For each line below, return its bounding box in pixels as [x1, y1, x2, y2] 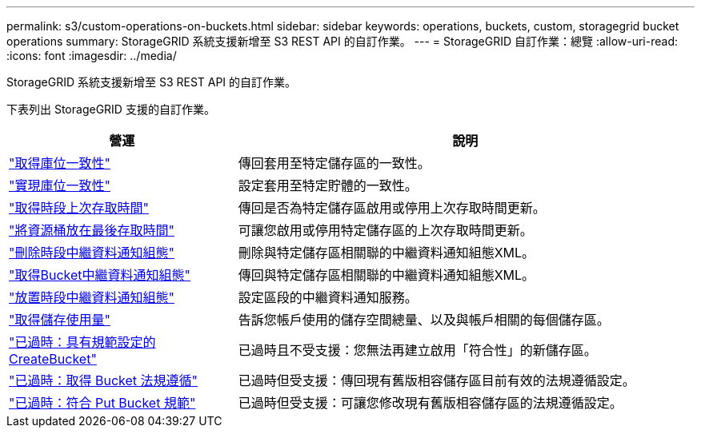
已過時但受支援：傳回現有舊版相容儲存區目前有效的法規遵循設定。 [238, 372, 635, 388]
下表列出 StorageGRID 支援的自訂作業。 [6, 102, 215, 116]
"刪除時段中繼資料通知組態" [9, 245, 174, 261]
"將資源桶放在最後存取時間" [9, 222, 174, 238]
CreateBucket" [9, 351, 97, 367]
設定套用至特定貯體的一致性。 [238, 177, 418, 193]
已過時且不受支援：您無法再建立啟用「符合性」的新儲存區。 [238, 342, 597, 358]
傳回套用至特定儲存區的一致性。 [238, 155, 431, 171]
